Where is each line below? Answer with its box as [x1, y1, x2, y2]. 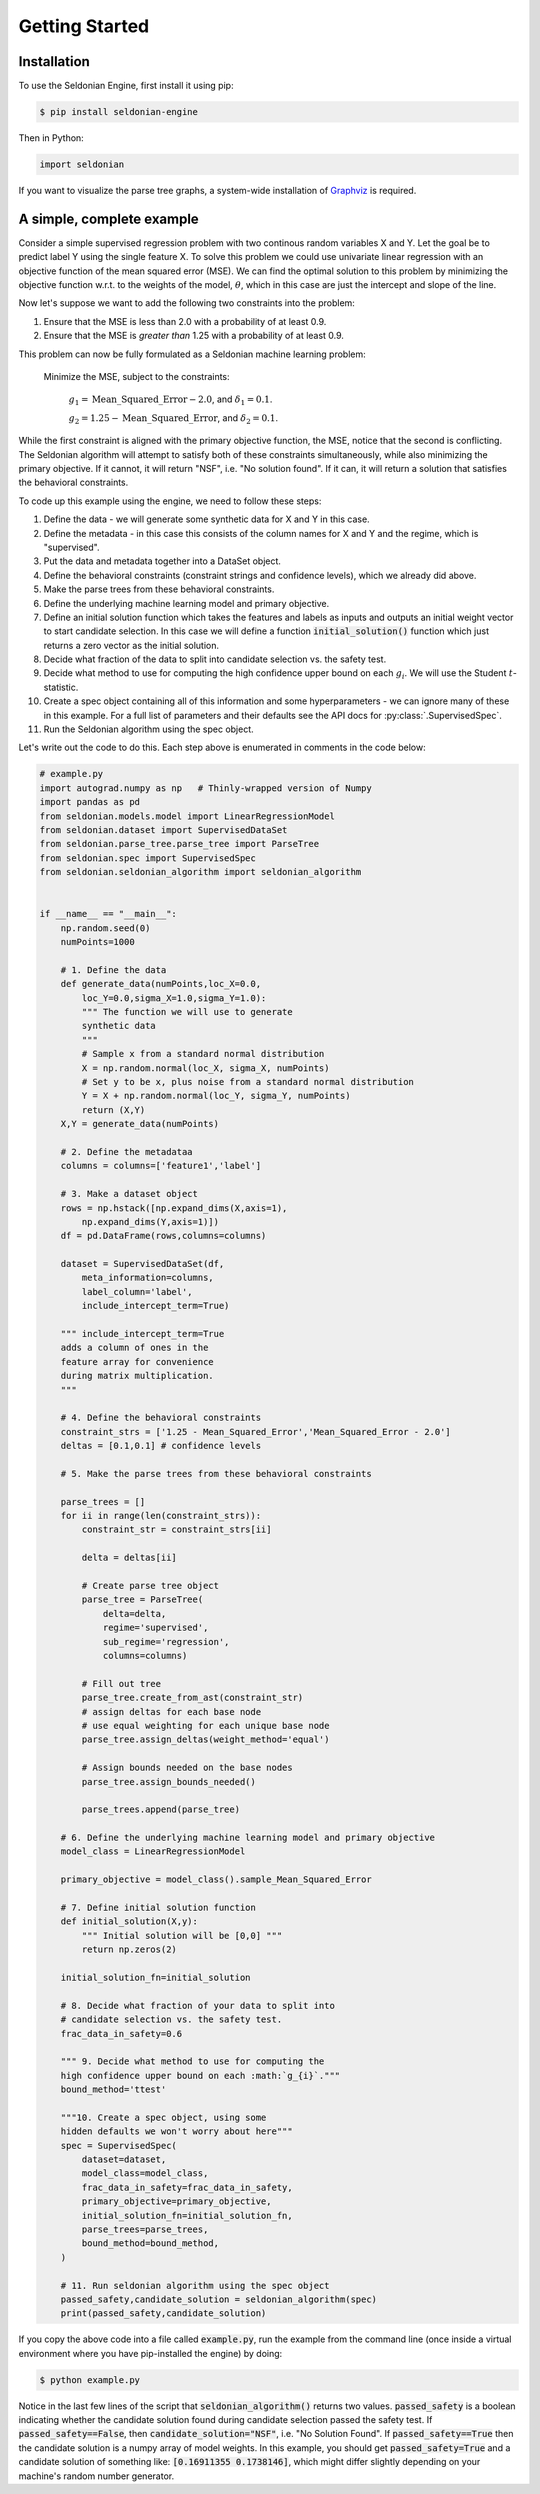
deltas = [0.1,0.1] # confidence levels [60, 1440, 262, 1452]
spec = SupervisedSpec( [60, 2140, 177, 2151]
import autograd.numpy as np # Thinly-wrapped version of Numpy [39, 782, 372, 794]
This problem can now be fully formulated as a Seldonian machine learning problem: [18, 348, 367, 360]
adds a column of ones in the [60, 1342, 209, 1354]
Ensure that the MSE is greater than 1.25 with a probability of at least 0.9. [43, 330, 345, 342]
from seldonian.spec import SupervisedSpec [39, 852, 257, 864]
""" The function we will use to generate [81, 1006, 294, 1018]
